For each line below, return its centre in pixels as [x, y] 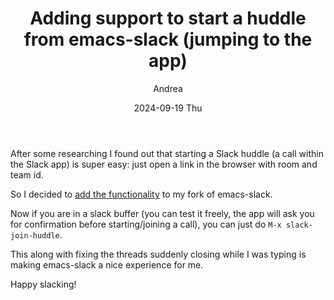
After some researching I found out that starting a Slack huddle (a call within [167, 153]
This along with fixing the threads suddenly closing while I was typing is [158, 254]
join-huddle [35, 235]
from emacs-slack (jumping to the [168, 39]
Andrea [168, 88]
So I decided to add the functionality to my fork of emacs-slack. [141, 194]
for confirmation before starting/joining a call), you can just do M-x [146, 224]
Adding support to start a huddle [168, 18]
